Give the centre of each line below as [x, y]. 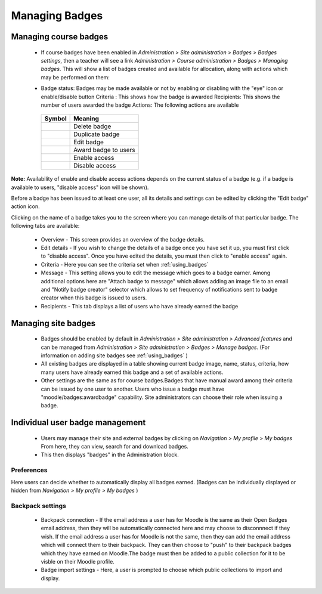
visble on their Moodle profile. [78, 561]
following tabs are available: [45, 226]
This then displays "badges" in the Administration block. [110, 455]
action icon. [25, 206]
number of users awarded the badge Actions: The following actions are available [140, 105]
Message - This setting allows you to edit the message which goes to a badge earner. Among [156, 273]
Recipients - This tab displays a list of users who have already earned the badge [140, 306]
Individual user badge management [78, 423]
